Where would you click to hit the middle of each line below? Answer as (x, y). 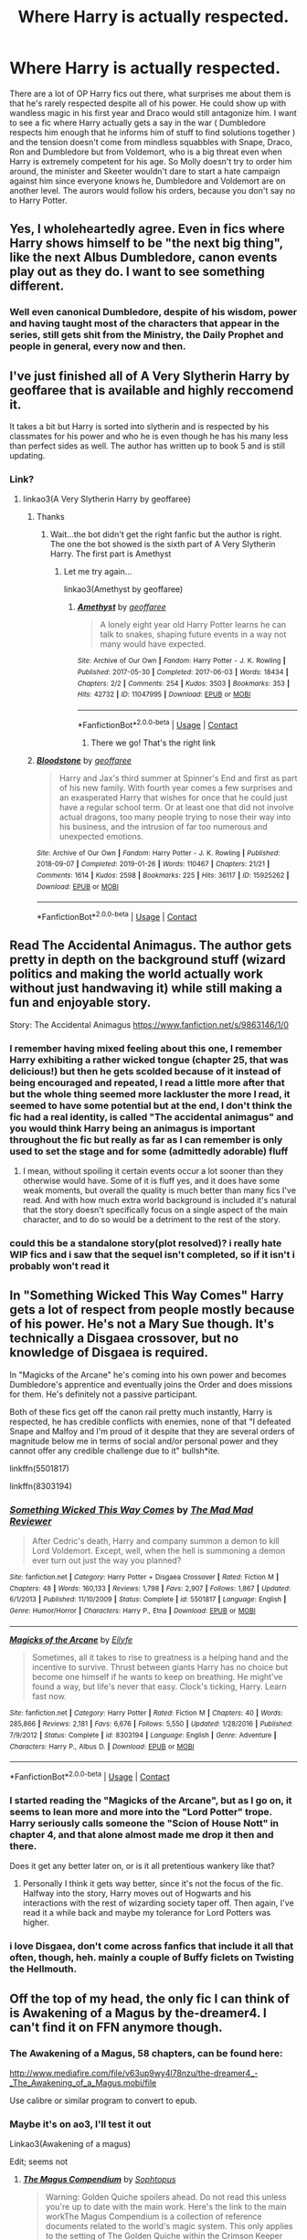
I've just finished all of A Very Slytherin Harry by (150, 376)
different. (37, 286)
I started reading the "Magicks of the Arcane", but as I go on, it (151, 1800)
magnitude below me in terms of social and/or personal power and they (144, 1441)
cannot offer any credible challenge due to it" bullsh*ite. (115, 1451)
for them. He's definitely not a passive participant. (104, 1394)
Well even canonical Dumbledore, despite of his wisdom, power (153, 312)
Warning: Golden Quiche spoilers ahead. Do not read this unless (166, 2197)
